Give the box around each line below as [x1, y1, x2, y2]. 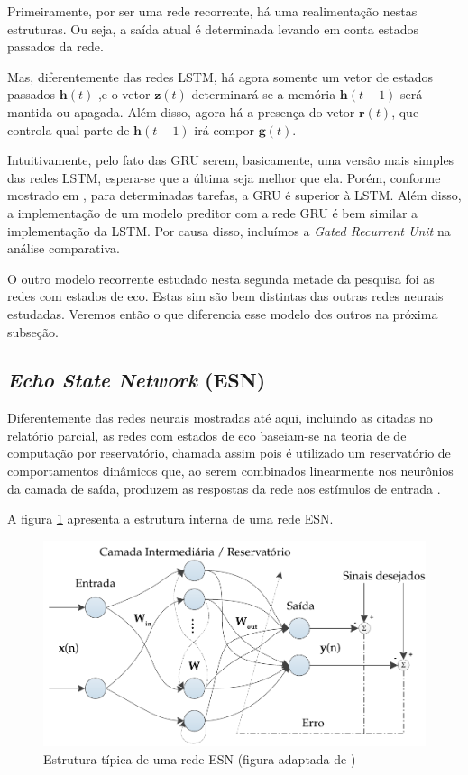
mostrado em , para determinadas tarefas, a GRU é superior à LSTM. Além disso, [7, 186, 462, 205]
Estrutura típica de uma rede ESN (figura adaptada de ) [43, 749, 356, 768]
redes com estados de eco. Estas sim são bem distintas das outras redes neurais [7, 287, 444, 305]
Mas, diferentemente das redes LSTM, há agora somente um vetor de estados [7, 67, 434, 86]
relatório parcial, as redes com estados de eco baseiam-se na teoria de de [7, 425, 407, 444]
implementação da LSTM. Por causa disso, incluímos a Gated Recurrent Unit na [7, 221, 451, 240]
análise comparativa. [7, 239, 120, 258]
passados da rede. [7, 37, 104, 56]
